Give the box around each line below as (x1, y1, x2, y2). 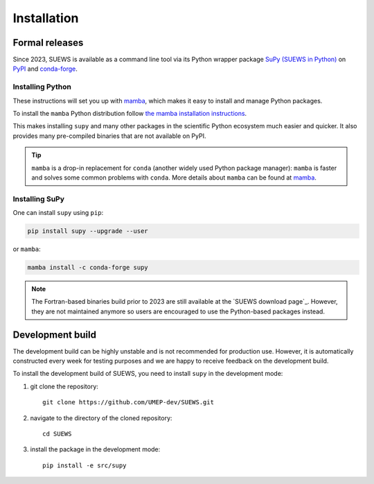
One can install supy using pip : (12, 209, 104, 217)
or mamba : (12, 245, 41, 253)
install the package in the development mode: (30, 445, 161, 453)
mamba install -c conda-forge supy (27, 263, 148, 272)
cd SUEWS (42, 430, 72, 438)
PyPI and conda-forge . (12, 64, 78, 73)
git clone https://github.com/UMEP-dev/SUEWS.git (42, 399, 215, 406)
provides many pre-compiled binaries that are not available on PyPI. (12, 132, 206, 140)
